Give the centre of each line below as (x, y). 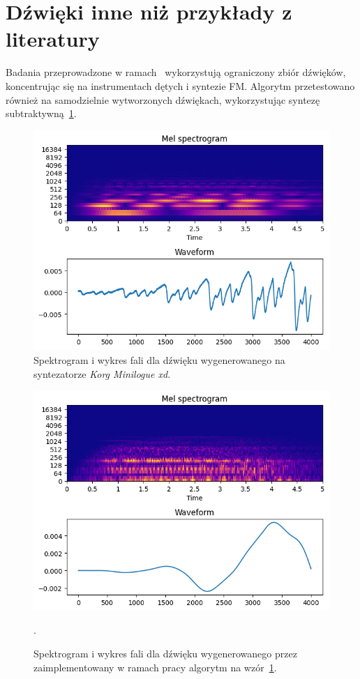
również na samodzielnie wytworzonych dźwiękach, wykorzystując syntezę (163, 99)
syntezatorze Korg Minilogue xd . (102, 373)
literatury (53, 39)
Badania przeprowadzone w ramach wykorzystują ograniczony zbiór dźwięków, (176, 72)
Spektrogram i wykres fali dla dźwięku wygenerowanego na (159, 359)
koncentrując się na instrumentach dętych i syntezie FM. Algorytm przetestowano (180, 85)
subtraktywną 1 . (41, 113)
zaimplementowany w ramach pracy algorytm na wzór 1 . (155, 667)
